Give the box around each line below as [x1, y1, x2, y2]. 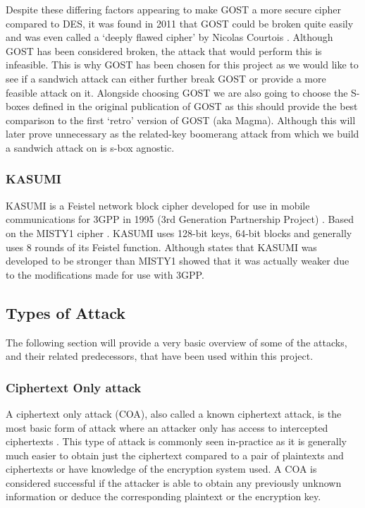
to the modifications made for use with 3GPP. [6, 267, 204, 282]
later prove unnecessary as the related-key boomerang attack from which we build [6, 126, 359, 141]
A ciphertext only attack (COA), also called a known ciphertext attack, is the [6, 406, 342, 421]
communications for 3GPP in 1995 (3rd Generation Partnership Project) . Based [6, 212, 354, 226]
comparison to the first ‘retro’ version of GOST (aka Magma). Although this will [6, 112, 356, 127]
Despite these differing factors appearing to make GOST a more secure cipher [6, 2, 342, 16]
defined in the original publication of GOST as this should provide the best [32, 99, 358, 114]
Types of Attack [6, 301, 125, 323]
